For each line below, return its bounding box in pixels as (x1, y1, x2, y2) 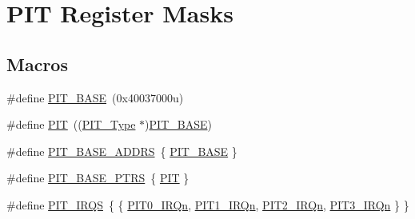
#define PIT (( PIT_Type (6, 116, 136, 133)
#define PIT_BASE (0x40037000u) (6, 89, 184, 106)
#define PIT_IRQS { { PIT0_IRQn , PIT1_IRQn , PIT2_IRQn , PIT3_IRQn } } (6, 196, 409, 213)
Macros (6, 51, 68, 76)
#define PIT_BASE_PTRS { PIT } (6, 169, 190, 186)
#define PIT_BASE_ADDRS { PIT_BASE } (6, 142, 237, 159)
